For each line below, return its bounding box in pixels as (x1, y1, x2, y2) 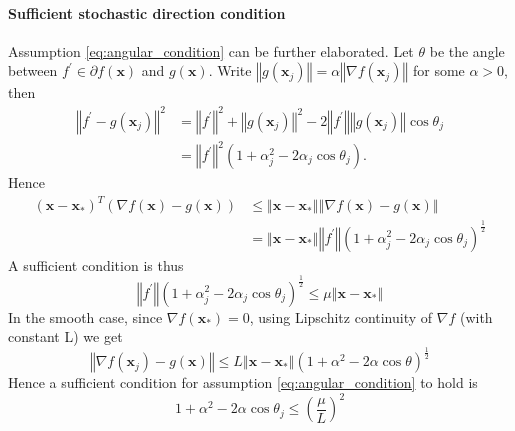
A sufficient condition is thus (8, 254, 184, 275)
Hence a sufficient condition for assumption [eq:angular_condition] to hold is (8, 372, 478, 393)
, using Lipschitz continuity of (249, 306, 433, 327)
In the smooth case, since (8, 306, 163, 327)
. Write (208, 60, 252, 81)
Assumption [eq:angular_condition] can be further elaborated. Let (8, 40, 414, 61)
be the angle (429, 40, 505, 61)
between (8, 60, 58, 81)
